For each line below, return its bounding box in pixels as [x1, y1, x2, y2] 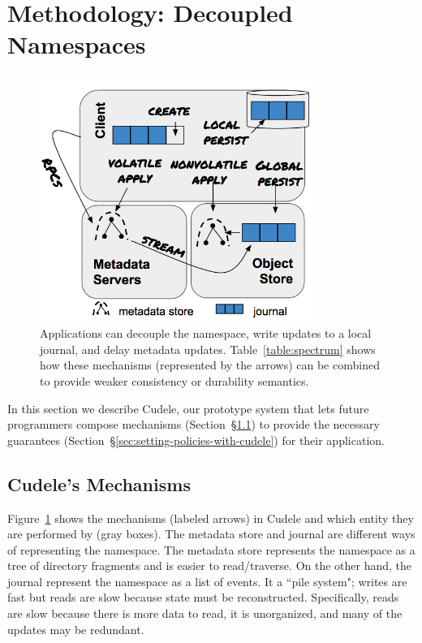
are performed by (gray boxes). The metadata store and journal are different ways [7, 525, 416, 542]
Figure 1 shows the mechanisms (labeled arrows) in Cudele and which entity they [7, 509, 414, 526]
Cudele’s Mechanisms [7, 471, 191, 496]
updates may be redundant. [7, 620, 144, 637]
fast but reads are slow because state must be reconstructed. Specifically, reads [7, 589, 399, 606]
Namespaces [7, 28, 146, 61]
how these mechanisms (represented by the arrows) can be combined [40, 356, 380, 373]
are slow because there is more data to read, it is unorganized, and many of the [7, 605, 403, 622]
